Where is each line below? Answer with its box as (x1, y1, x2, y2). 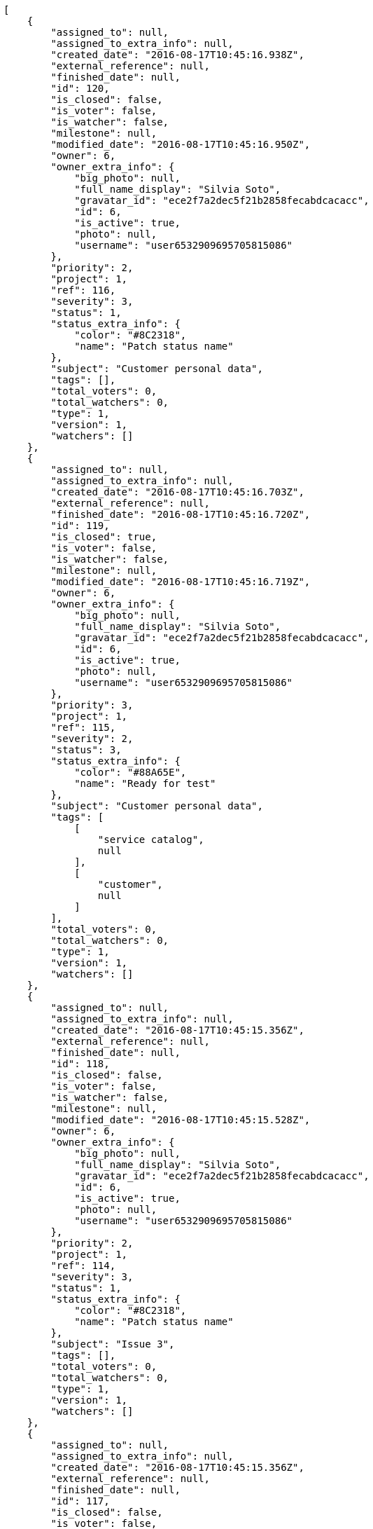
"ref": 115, (50, 722, 116, 733)
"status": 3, (50, 744, 122, 755)
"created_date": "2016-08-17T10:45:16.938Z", (50, 49, 304, 60)
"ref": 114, (50, 1260, 116, 1271)
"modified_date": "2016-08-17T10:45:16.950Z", (50, 139, 311, 150)
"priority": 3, (50, 699, 134, 711)
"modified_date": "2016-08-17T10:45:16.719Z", (50, 576, 311, 587)
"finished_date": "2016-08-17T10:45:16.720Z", (50, 509, 311, 520)
